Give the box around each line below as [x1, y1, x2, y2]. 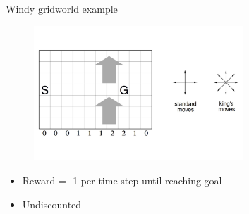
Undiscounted [22, 196, 82, 211]
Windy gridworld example [6, 1, 118, 15]
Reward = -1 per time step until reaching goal [22, 173, 222, 188]
